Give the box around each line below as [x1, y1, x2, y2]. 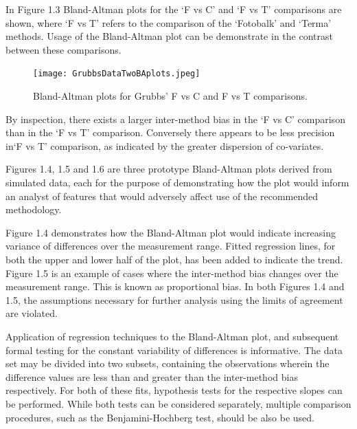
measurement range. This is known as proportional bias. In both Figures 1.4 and [5, 279, 345, 294]
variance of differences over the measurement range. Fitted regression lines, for [5, 239, 336, 253]
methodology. [5, 202, 62, 217]
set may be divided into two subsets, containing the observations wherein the [5, 356, 330, 371]
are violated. [5, 306, 58, 320]
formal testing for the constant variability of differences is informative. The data [5, 342, 343, 357]
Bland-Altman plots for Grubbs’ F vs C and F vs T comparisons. [33, 89, 308, 103]
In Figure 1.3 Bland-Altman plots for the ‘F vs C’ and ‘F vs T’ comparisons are [5, 2, 342, 16]
